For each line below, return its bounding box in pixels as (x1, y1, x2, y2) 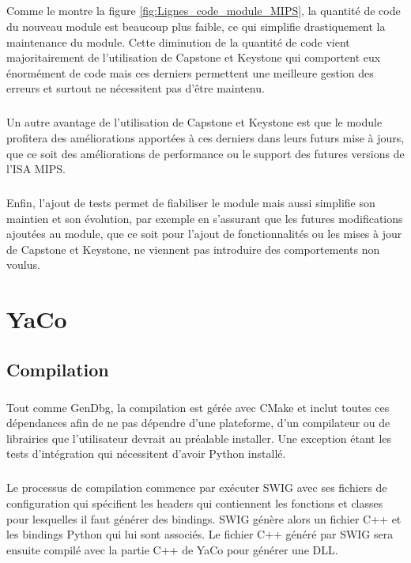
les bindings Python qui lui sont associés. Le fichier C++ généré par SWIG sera (6, 526, 394, 542)
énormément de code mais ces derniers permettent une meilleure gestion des (6, 64, 374, 81)
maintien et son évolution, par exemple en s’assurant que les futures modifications (6, 210, 403, 226)
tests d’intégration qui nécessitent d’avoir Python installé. (6, 445, 286, 462)
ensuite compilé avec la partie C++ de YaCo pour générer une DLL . (6, 541, 338, 557)
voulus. (6, 256, 40, 273)
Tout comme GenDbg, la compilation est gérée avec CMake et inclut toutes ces (6, 399, 390, 415)
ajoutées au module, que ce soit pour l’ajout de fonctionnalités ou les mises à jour (6, 225, 402, 242)
